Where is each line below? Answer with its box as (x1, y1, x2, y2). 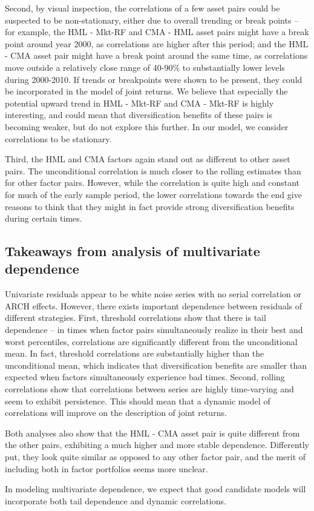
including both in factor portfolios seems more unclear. (5, 462, 208, 475)
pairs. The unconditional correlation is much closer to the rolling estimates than (5, 164, 301, 177)
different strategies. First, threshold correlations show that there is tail (5, 311, 266, 324)
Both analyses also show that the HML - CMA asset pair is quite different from (5, 426, 300, 439)
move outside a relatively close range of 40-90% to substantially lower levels (5, 61, 285, 73)
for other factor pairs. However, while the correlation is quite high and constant (5, 176, 300, 189)
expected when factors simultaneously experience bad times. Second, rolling (5, 371, 285, 383)
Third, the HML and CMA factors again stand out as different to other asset (5, 153, 290, 165)
